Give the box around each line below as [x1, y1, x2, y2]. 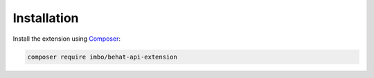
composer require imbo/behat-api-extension [27, 52, 178, 61]
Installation [12, 10, 79, 26]
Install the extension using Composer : [12, 35, 121, 43]
